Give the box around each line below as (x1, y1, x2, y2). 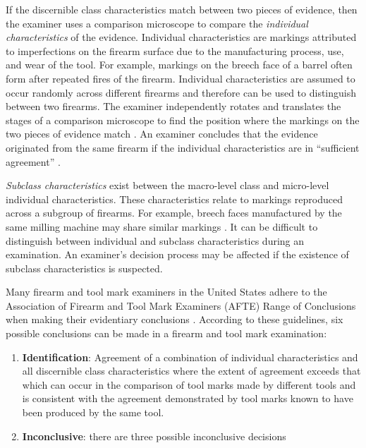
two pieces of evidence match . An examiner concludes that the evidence (6, 126, 318, 141)
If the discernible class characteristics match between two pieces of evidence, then (6, 2, 358, 16)
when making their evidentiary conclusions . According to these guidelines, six (6, 312, 343, 327)
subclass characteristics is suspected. (6, 260, 163, 275)
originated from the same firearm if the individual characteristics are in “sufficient (6, 140, 360, 155)
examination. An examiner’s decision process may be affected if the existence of (6, 247, 349, 262)
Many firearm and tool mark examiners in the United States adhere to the (6, 284, 327, 299)
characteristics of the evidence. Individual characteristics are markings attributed (6, 30, 357, 44)
